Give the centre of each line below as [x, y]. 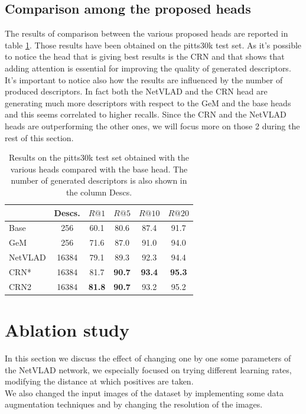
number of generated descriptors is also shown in [99, 180]
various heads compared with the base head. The [99, 169]
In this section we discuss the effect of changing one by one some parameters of [148, 358]
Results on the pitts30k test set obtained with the [99, 157]
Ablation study [67, 330]
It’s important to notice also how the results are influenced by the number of [144, 79]
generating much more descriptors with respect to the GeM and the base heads [148, 102]
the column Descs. [99, 192]
